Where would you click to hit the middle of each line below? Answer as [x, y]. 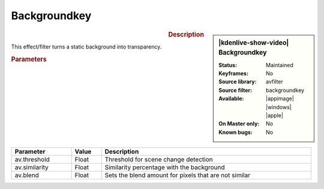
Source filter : [235, 90]
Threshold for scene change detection [159, 160]
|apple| [274, 115]
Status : [228, 65]
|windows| [279, 107]
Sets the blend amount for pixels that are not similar [178, 175]
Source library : [238, 82]
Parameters [29, 59]
